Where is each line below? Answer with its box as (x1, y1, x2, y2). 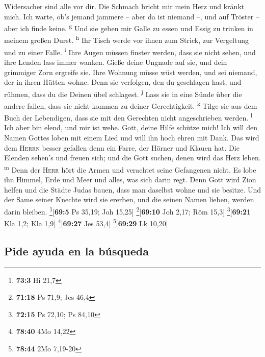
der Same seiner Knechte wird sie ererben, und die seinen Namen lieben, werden (4, 194, 254, 205)
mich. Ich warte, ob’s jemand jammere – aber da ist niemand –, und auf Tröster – (4, 11, 259, 21)
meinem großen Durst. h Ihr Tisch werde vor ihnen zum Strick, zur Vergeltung (4, 33, 249, 45)
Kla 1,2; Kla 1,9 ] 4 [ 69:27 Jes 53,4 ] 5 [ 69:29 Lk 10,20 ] (4, 217, 168, 228)
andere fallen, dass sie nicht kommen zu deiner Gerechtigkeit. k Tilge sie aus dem (4, 99, 257, 111)
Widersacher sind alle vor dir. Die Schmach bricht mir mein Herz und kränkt (4, 1, 245, 11)
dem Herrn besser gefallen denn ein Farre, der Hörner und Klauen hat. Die (4, 142, 240, 153)
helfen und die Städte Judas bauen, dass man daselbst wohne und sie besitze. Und (4, 184, 261, 195)
